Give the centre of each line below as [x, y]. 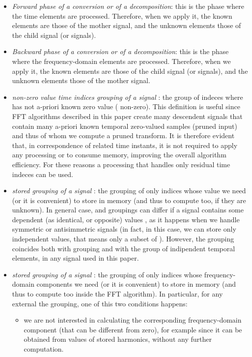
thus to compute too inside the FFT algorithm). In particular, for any [117, 294]
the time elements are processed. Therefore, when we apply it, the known [122, 15]
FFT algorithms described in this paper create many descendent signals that [127, 116]
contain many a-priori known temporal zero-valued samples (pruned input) [125, 126]
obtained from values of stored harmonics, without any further [118, 339]
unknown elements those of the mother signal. [81, 80]
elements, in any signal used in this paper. [75, 258]
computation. [44, 349]
